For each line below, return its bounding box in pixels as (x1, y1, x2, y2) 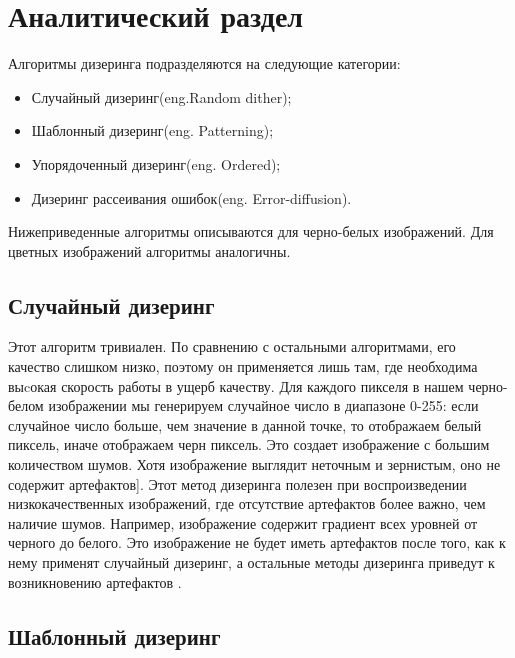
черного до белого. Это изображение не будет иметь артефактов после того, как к (8, 532, 506, 553)
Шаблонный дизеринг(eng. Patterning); (31, 120, 274, 141)
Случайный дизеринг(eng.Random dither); (31, 86, 292, 107)
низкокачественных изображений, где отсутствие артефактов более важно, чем (8, 493, 486, 514)
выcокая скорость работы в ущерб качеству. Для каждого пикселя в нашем (8, 375, 464, 396)
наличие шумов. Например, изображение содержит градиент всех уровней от (8, 512, 478, 533)
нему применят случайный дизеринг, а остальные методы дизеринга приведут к (8, 552, 495, 573)
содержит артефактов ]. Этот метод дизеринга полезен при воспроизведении (8, 473, 467, 494)
